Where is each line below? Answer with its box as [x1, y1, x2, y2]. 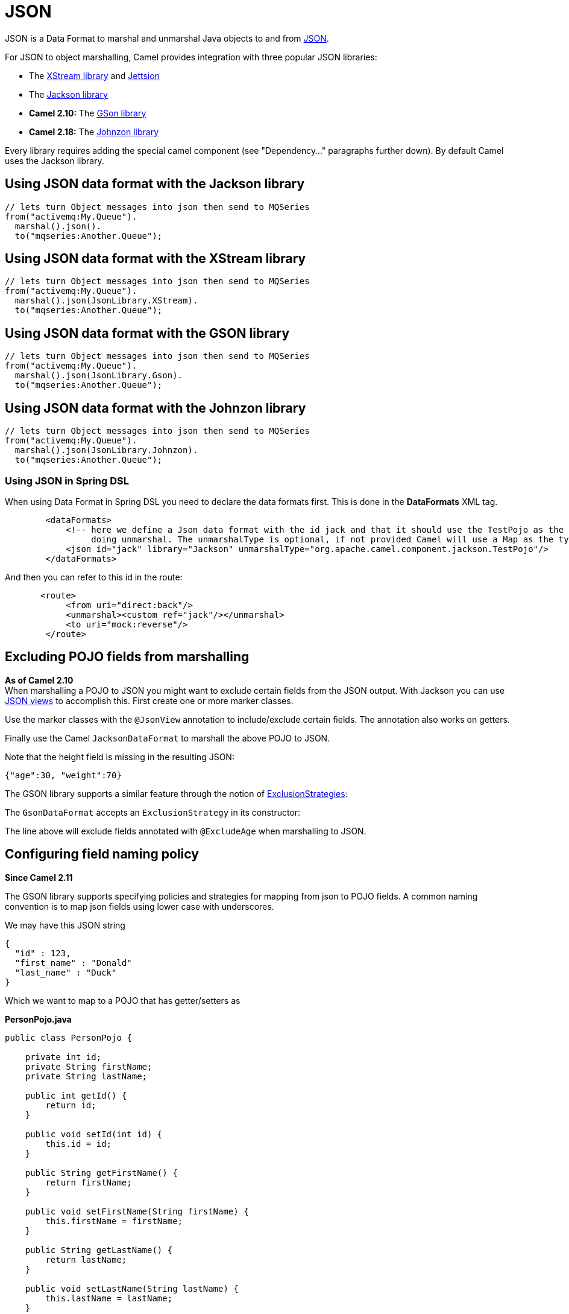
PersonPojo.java [5, 1014, 72, 1024]
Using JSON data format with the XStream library [5, 251, 306, 267]
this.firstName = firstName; [45, 1216, 183, 1226]
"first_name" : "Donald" [14, 957, 132, 968]
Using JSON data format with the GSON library [5, 325, 290, 341]
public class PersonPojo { [5, 1032, 132, 1043]
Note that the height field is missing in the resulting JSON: [5, 751, 234, 762]
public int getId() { [25, 1090, 127, 1100]
